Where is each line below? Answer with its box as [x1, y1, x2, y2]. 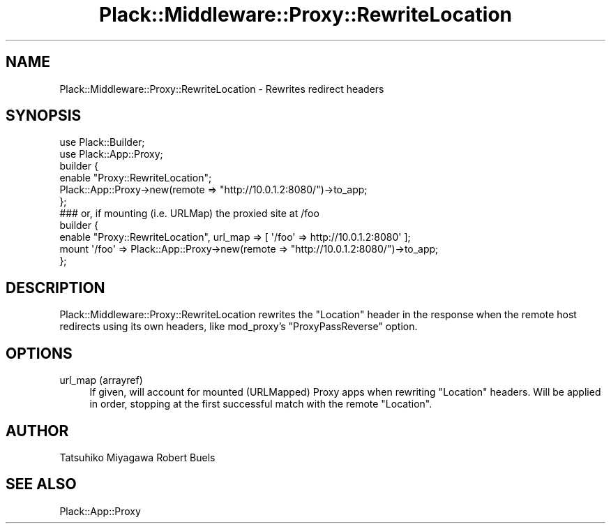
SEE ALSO [6, 475, 77, 493]
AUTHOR [6, 422, 69, 440]
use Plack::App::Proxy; [59, 148, 163, 161]
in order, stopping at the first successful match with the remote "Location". [89, 398, 432, 410]
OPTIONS [6, 344, 73, 362]
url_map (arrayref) [59, 374, 143, 387]
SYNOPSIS [6, 107, 82, 125]
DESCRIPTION [6, 278, 105, 297]
